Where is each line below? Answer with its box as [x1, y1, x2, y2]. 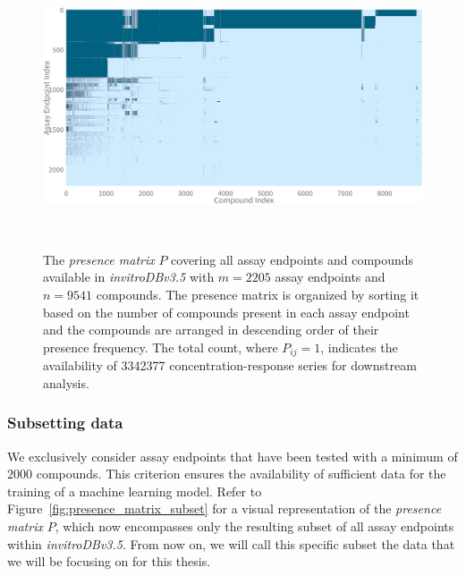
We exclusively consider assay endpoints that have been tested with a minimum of [7, 446, 458, 465]
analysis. [43, 373, 89, 392]
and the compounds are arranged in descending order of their [43, 320, 379, 339]
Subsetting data [7, 411, 123, 434]
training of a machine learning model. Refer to [7, 481, 262, 500]
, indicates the [320, 337, 398, 356]
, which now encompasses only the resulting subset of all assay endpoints [55, 517, 454, 536]
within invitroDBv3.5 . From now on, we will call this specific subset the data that [7, 534, 455, 553]
